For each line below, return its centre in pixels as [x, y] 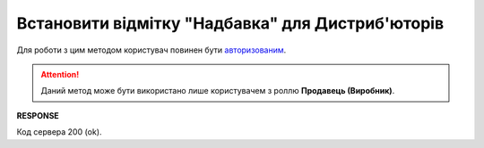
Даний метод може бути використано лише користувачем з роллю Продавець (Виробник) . [218, 91]
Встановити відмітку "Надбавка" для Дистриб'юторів [230, 23]
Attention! [60, 74]
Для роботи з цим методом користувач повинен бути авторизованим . [151, 50]
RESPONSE [38, 115]
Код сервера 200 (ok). [59, 132]
